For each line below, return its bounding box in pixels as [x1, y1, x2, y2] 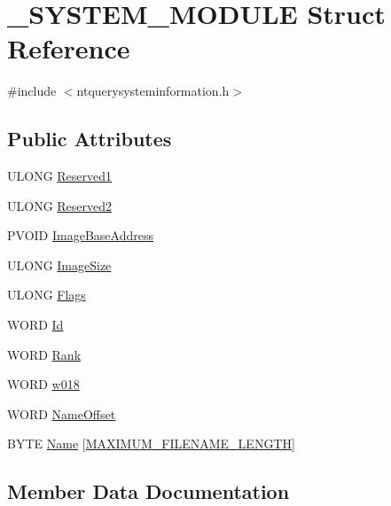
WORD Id [7, 315, 64, 334]
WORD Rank [7, 345, 82, 363]
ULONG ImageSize [7, 255, 112, 274]
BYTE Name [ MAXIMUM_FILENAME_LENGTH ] [7, 434, 295, 453]
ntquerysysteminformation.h [76, 82, 230, 100]
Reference [7, 30, 130, 66]
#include [7, 82, 57, 100]
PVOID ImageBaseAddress [7, 226, 153, 245]
